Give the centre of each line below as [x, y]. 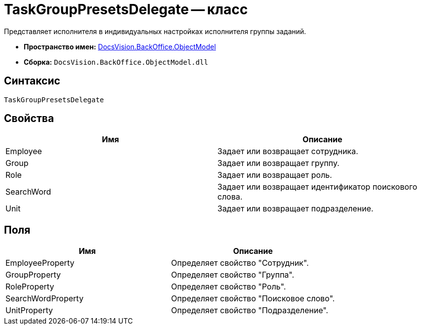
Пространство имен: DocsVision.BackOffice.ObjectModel [120, 46]
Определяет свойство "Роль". [229, 287]
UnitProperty [29, 310]
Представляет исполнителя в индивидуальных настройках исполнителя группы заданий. [155, 31]
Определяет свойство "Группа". [233, 275]
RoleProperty [30, 287]
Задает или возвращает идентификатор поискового [317, 187]
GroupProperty [33, 275]
